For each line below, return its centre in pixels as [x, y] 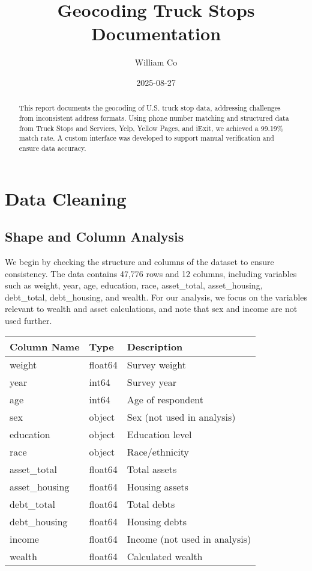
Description [155, 346]
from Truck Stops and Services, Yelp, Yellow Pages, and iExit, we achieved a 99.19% [151, 128]
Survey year [152, 382]
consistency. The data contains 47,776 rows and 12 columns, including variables [151, 273]
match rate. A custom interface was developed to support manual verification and [146, 138]
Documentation [156, 33]
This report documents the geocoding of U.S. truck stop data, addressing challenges [150, 108]
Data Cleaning [66, 198]
